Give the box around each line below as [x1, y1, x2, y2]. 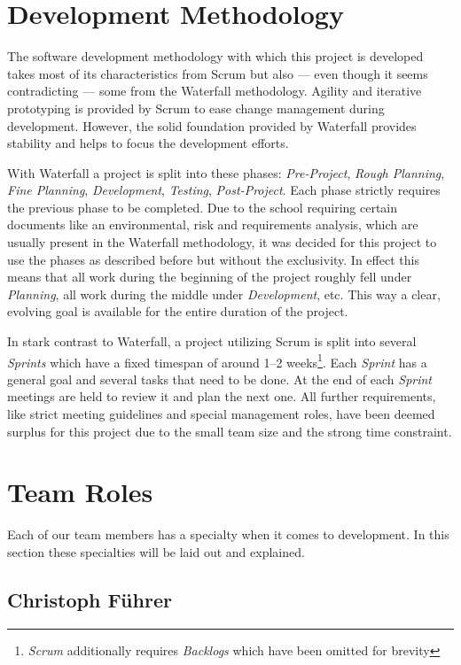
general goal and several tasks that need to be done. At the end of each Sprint [7, 369, 433, 388]
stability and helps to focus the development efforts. [7, 134, 289, 152]
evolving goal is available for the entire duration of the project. [7, 302, 348, 321]
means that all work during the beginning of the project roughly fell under [7, 267, 412, 286]
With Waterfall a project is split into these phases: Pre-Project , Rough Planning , [7, 163, 445, 182]
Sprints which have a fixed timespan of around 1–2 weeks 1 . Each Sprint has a [7, 350, 427, 371]
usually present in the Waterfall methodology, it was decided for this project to [7, 233, 437, 251]
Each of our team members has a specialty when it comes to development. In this [7, 525, 449, 544]
